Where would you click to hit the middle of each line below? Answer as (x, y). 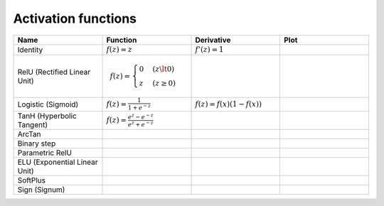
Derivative (213, 40)
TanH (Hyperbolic (47, 116)
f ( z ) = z (119, 49)
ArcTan (30, 134)
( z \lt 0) (164, 69)
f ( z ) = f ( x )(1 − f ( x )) (229, 104)
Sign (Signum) (41, 190)
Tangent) (32, 125)
